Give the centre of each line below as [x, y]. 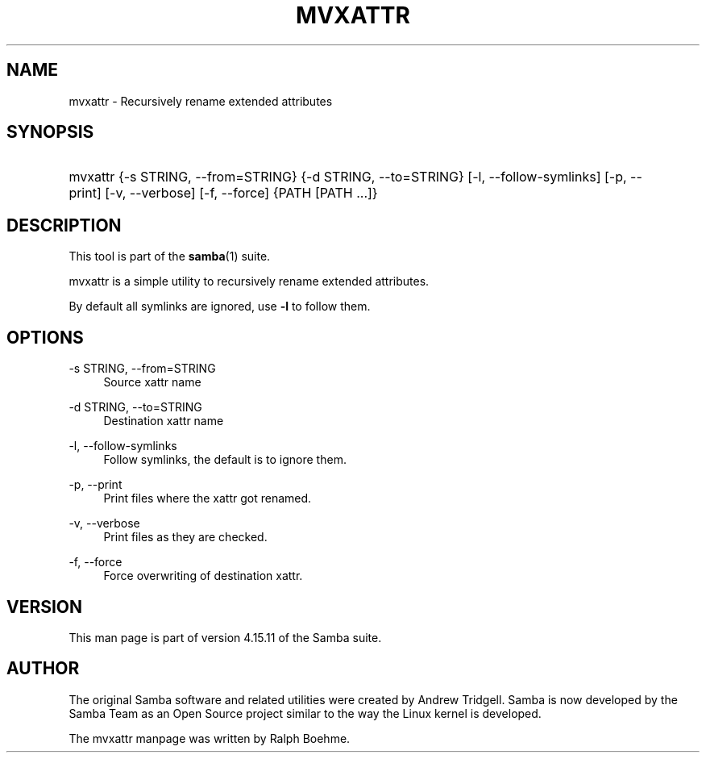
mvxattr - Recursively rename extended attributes [201, 101]
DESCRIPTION [64, 225]
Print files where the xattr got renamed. [208, 498]
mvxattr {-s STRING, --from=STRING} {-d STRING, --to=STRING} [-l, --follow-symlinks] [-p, [348, 177]
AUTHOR [43, 669]
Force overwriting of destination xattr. [203, 576]
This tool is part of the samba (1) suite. [170, 256]
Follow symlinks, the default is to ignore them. [225, 460]
